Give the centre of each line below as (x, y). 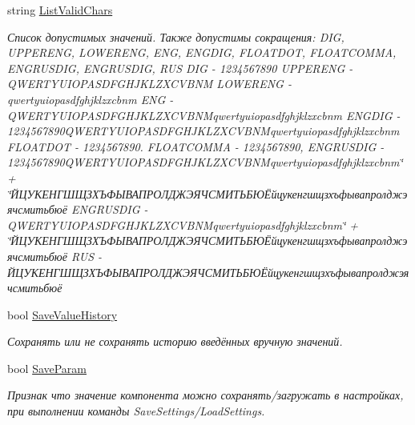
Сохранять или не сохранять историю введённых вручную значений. (175, 341)
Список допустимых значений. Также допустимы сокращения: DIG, (176, 36)
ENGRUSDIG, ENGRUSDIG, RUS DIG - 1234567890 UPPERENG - (180, 68)
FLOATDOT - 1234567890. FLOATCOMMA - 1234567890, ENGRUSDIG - (196, 146)
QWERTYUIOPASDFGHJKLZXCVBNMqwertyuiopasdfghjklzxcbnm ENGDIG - (204, 115)
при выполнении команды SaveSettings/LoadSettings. (136, 411)
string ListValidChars (60, 10)
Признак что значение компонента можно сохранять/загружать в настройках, (205, 395)
